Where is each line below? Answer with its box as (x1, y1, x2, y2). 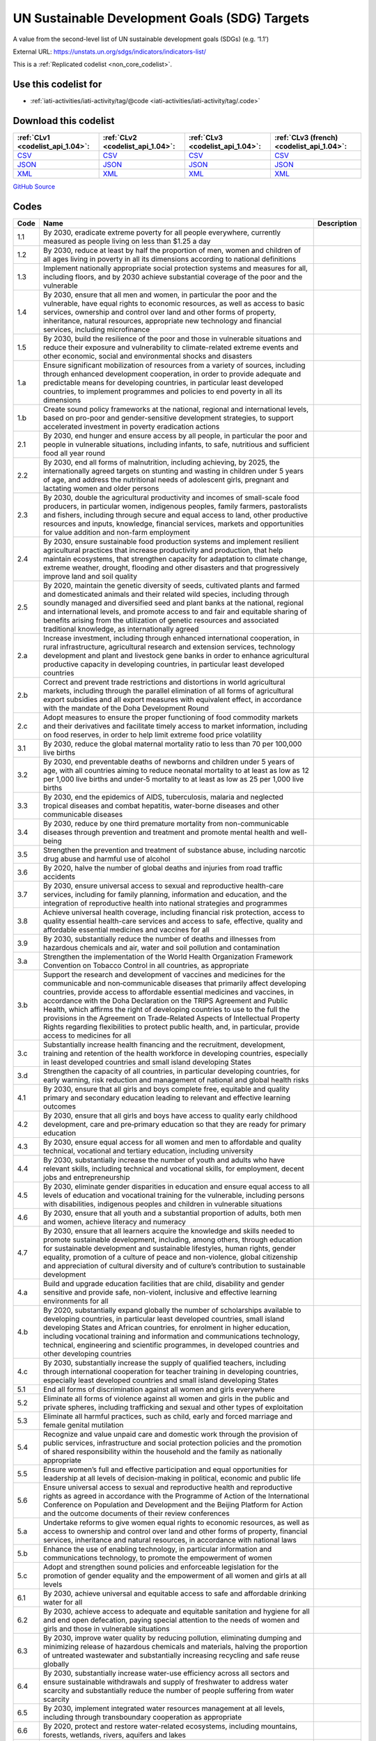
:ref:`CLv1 (17, 133, 50, 143)
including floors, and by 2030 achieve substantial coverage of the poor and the (42, 272, 303, 282)
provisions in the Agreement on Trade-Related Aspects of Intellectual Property (42, 1013, 300, 1023)
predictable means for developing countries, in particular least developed (42, 378, 283, 388)
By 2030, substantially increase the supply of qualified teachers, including (42, 1358, 286, 1368)
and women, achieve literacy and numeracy (42, 1217, 186, 1227)
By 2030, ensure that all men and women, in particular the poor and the (42, 290, 278, 299)
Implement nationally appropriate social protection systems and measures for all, (42, 263, 308, 273)
